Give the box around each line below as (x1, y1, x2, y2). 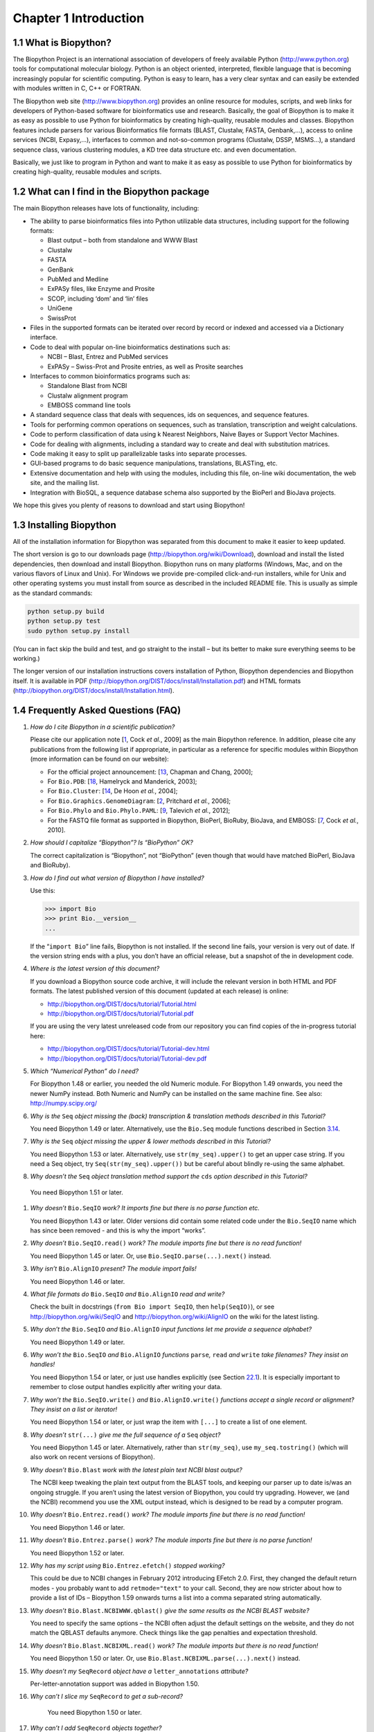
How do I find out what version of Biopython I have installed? (30, 874, 204, 882)
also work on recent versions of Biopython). (30, 1453, 155, 1461)
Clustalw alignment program (47, 391, 128, 400)
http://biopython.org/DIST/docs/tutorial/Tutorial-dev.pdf (47, 1054, 207, 1063)
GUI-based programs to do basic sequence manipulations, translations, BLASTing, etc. (30, 459, 278, 468)
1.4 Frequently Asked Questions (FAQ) (12, 704, 181, 716)
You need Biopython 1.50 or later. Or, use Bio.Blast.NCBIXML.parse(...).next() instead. (30, 1654, 301, 1663)
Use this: (30, 886, 55, 894)
